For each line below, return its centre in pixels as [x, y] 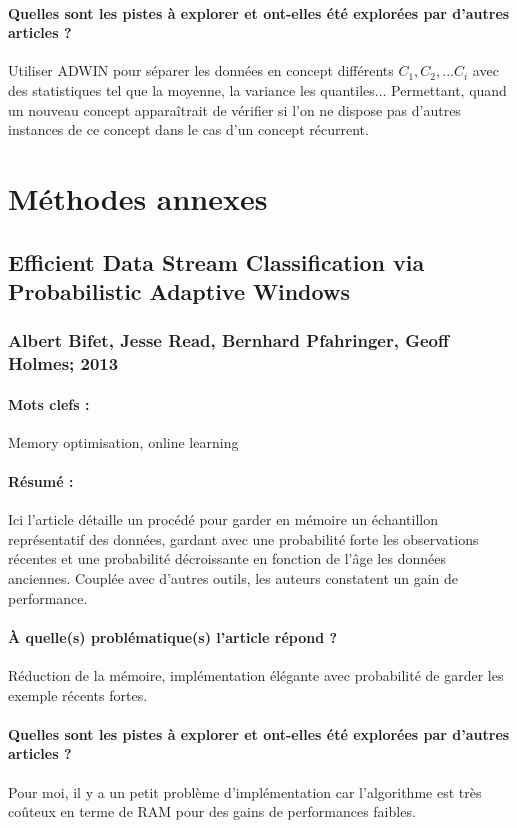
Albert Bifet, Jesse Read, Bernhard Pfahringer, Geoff [228, 340]
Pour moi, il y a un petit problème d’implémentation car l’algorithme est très [245, 791]
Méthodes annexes [138, 197]
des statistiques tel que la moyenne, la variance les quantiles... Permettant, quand [257, 89]
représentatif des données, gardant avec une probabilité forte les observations [243, 538]
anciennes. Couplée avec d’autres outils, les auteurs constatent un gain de [233, 578]
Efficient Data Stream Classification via [216, 261]
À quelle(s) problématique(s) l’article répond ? [173, 636]
